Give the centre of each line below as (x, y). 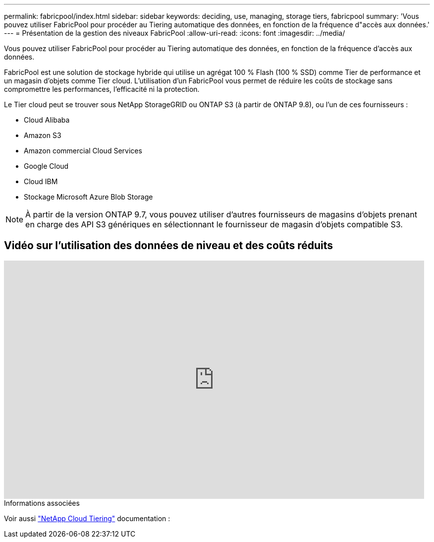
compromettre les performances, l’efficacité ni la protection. (102, 89)
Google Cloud (46, 166)
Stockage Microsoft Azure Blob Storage (88, 197)
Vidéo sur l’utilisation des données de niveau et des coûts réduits (169, 246)
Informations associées (42, 503)
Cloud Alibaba (47, 120)
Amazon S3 (43, 135)
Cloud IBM (41, 181)
